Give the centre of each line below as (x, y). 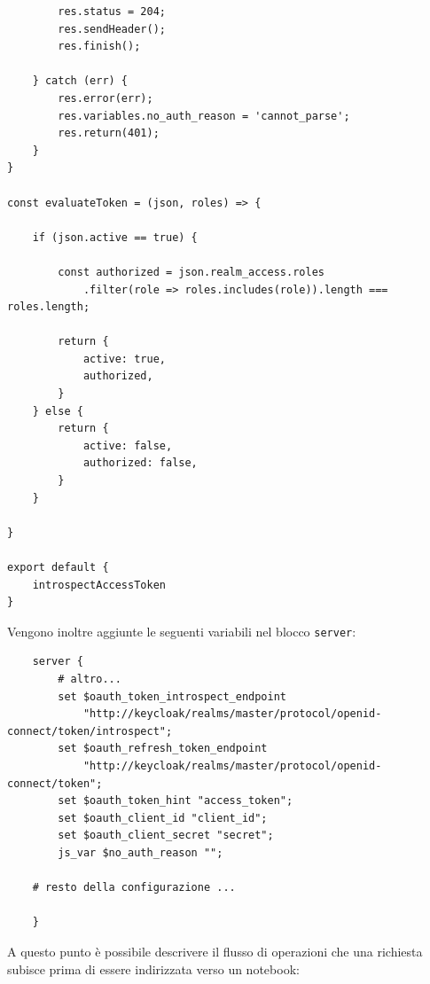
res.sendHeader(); (112, 29)
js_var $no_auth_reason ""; (141, 852)
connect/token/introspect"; (90, 731)
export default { (58, 567)
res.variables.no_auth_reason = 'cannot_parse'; (204, 116)
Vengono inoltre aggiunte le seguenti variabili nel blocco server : (182, 631)
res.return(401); (109, 133)
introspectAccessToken (99, 585)
